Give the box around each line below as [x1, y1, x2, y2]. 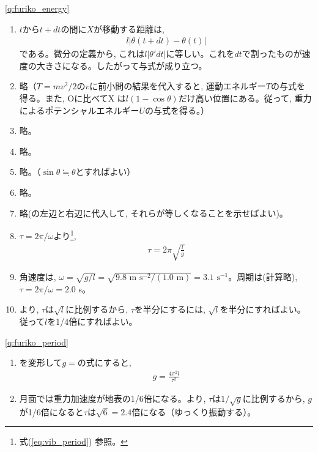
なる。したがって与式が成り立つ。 [70, 59, 207, 72]
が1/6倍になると [19, 405, 84, 418]
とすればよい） [75, 165, 136, 178]
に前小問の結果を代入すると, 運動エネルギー [89, 80, 266, 92]
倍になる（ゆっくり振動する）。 [131, 405, 256, 418]
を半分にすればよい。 [220, 303, 306, 316]
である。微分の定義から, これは [19, 47, 145, 60]
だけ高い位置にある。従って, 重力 [178, 92, 312, 104]
